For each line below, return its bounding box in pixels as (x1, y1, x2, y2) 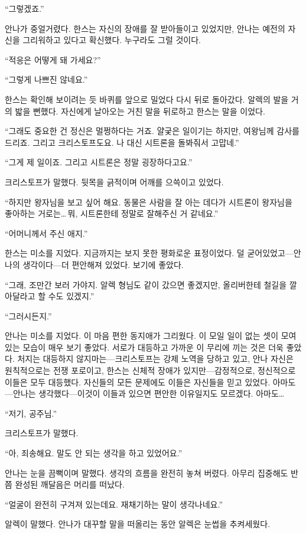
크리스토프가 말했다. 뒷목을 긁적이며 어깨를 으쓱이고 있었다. (5, 175, 224, 188)
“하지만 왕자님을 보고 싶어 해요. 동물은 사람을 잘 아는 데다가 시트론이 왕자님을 (5, 195, 292, 208)
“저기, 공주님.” (5, 407, 57, 419)
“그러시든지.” (5, 309, 52, 322)
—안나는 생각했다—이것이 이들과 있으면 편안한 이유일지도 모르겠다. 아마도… (5, 387, 285, 400)
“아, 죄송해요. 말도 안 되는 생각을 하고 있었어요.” (5, 447, 183, 459)
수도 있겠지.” (48, 290, 95, 302)
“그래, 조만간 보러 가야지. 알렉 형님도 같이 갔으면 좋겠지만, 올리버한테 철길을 (5, 278, 287, 290)
